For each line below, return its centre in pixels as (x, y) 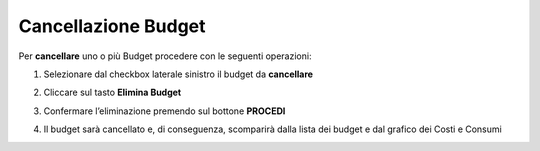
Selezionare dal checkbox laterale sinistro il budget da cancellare (178, 74)
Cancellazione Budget (112, 26)
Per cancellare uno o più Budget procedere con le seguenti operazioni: (165, 56)
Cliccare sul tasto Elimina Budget (112, 92)
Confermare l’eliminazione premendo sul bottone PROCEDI (164, 111)
